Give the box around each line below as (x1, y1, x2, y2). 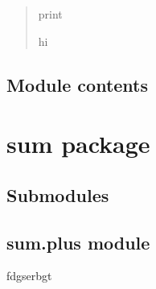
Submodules (6, 182, 109, 207)
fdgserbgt (6, 267, 52, 284)
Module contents (6, 72, 149, 97)
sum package (6, 127, 150, 160)
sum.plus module (6, 229, 150, 254)
